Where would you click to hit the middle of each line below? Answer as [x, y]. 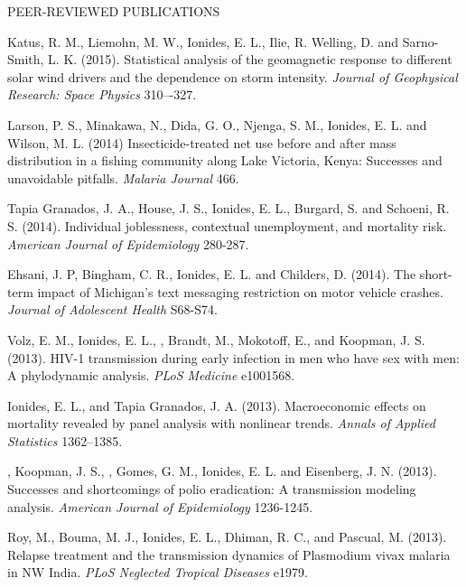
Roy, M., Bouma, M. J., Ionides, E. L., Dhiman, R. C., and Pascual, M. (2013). [227, 537]
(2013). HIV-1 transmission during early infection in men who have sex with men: [233, 357]
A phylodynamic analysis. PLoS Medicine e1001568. [151, 375]
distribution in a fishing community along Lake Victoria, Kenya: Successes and [225, 160]
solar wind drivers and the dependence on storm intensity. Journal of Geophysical [233, 76]
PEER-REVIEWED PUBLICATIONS [114, 11]
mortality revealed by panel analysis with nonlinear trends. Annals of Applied [221, 423]
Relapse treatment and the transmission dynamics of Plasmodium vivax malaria [229, 554]
